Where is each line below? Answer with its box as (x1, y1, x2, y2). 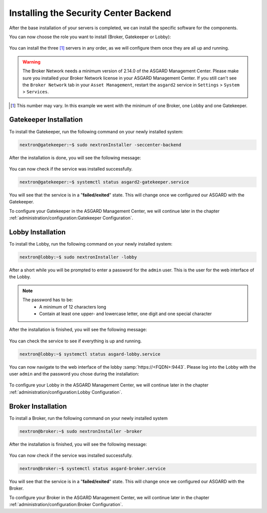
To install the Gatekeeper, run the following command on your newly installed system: (9, 128, 183, 134)
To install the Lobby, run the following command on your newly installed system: (9, 241, 173, 247)
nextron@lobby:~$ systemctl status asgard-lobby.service (19, 351, 161, 357)
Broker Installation (9, 402, 67, 410)
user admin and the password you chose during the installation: (9, 371, 139, 377)
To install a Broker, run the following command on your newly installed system (9, 415, 168, 421)
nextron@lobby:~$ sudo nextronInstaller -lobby (19, 254, 137, 260)
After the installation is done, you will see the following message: (9, 154, 141, 161)
